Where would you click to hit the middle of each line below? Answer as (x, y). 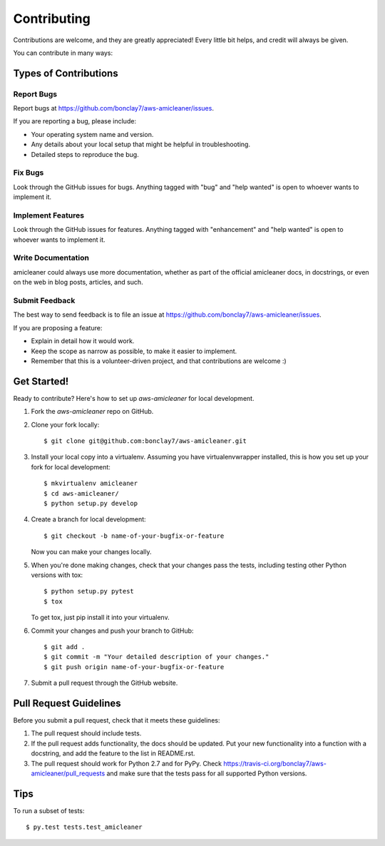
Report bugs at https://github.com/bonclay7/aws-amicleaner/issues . (113, 108)
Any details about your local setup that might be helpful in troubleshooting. (141, 144)
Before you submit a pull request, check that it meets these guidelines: (117, 720)
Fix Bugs (29, 173)
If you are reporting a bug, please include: (75, 121)
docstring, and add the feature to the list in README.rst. (113, 753)
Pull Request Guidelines (67, 703)
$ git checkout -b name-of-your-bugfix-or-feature (134, 536)
